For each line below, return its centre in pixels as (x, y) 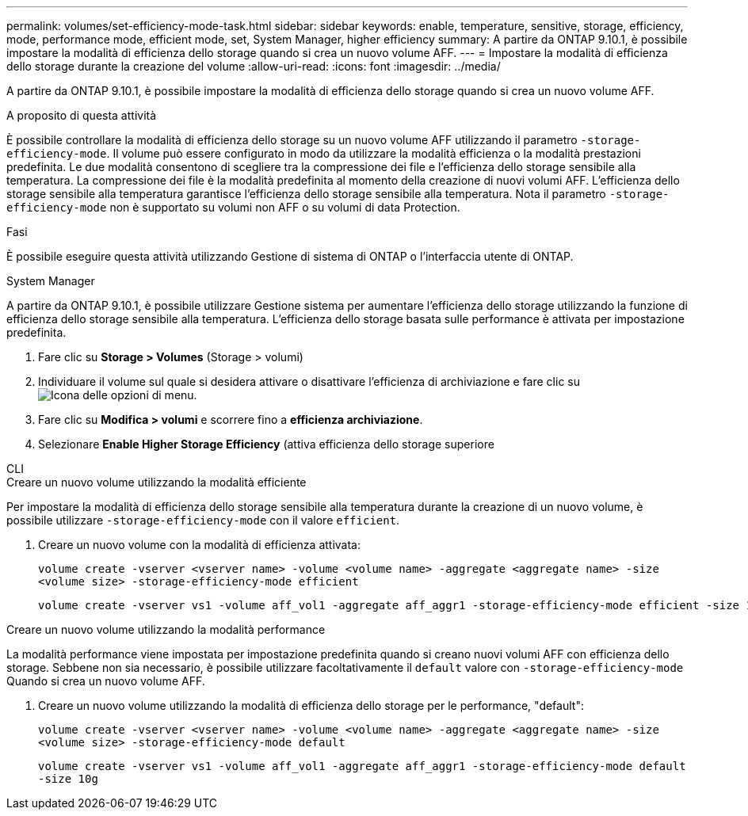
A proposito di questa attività (82, 115)
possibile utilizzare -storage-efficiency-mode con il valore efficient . (203, 520)
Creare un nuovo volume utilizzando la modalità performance (166, 629)
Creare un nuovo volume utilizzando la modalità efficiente (156, 482)
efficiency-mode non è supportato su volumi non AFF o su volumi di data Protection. (233, 207)
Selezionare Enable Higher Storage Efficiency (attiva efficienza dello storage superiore (266, 444)
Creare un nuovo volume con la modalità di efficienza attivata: (200, 545)
